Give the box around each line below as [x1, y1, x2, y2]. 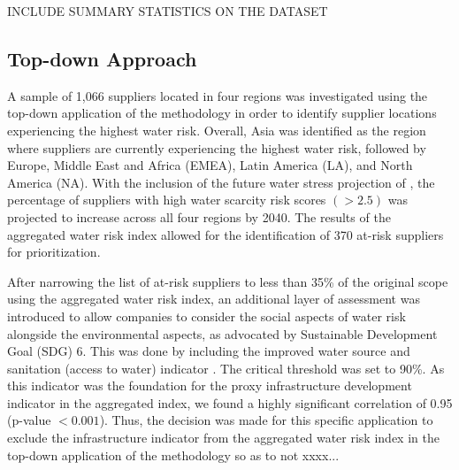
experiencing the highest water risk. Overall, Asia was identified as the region [7, 120, 426, 139]
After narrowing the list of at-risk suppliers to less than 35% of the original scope [7, 272, 448, 290]
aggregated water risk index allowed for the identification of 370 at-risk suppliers [7, 225, 444, 243]
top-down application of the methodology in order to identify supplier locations [7, 104, 437, 122]
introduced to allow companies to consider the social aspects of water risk [7, 306, 406, 325]
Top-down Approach [7, 44, 197, 72]
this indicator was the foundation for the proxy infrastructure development [7, 376, 412, 395]
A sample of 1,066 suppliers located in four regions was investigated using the [7, 86, 428, 104]
